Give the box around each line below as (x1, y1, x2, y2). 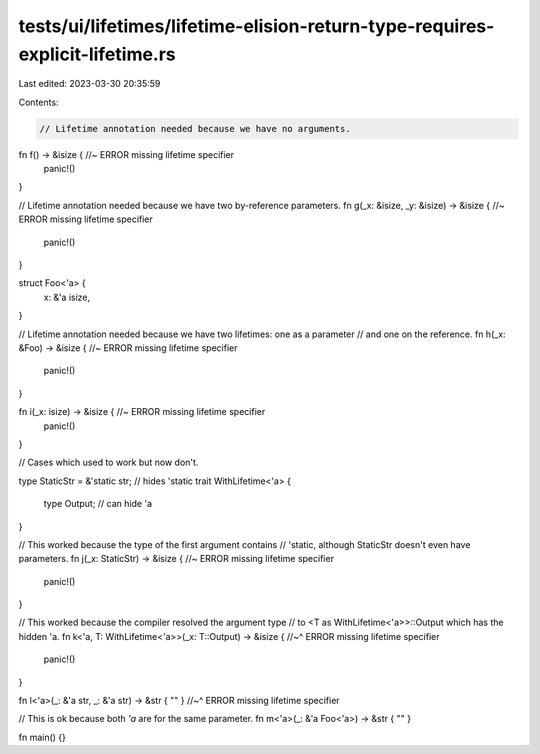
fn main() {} (18, 731, 67, 743)
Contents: (18, 96, 59, 108)
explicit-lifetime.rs (18, 43, 177, 65)
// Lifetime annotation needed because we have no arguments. (39, 123, 351, 134)
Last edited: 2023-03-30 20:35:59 (18, 78, 161, 90)
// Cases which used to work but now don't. (18, 456, 199, 469)
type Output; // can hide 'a (43, 498, 153, 510)
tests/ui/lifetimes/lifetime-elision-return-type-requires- (18, 15, 495, 37)
